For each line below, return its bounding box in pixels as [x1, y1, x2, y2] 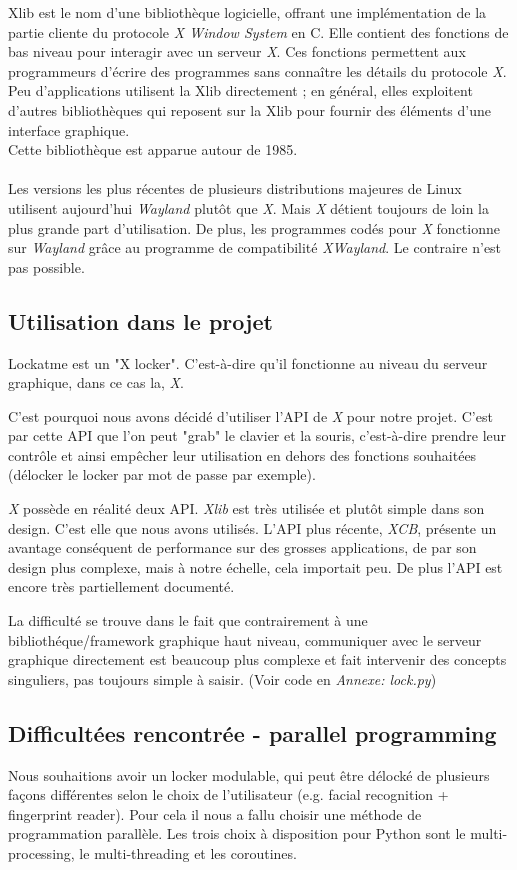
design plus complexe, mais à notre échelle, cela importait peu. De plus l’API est [8, 556, 503, 577]
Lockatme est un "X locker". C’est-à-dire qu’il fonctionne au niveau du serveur [8, 352, 488, 373]
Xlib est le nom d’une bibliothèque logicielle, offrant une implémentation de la [8, 2, 487, 22]
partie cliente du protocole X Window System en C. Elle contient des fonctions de [8, 21, 509, 42]
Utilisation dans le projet [8, 305, 273, 336]
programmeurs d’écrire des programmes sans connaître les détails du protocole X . [8, 60, 507, 81]
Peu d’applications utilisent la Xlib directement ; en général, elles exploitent [8, 80, 473, 101]
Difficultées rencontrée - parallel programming [8, 717, 497, 748]
